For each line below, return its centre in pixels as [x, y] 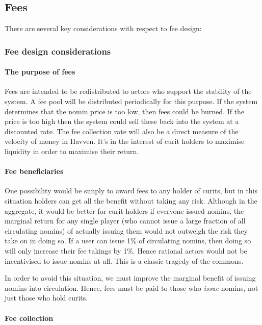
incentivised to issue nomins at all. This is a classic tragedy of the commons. [124, 260]
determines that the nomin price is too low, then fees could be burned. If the [125, 111]
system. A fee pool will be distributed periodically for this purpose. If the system [131, 101]
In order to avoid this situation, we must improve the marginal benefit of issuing [130, 278]
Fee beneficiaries [34, 171]
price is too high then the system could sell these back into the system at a [122, 121]
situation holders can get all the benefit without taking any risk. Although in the [131, 200]
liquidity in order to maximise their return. [72, 151]
